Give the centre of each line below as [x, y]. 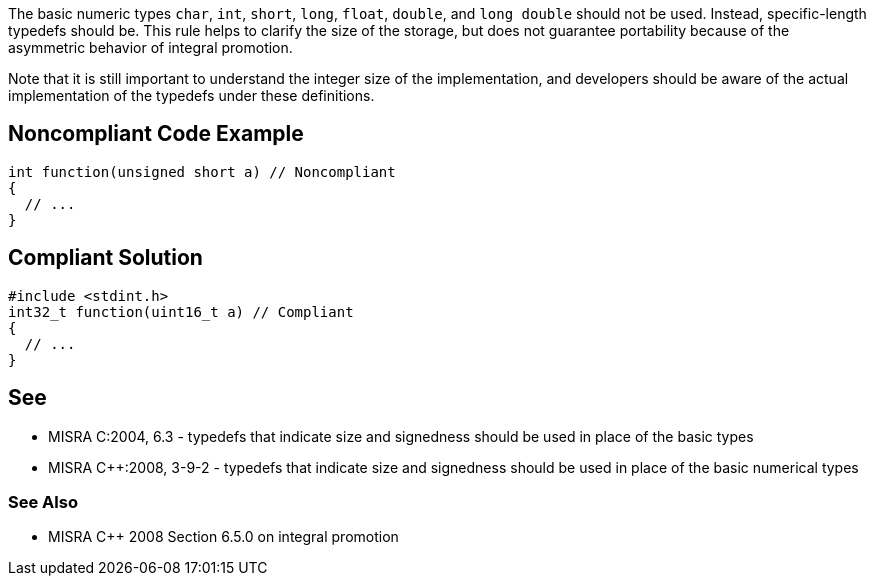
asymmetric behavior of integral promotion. [150, 47]
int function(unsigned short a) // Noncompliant [202, 171]
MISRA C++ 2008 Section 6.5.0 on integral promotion [223, 537]
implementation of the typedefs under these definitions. [191, 95]
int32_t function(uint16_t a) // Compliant [181, 311]
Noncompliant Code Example [156, 134]
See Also [43, 501]
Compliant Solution [105, 258]
